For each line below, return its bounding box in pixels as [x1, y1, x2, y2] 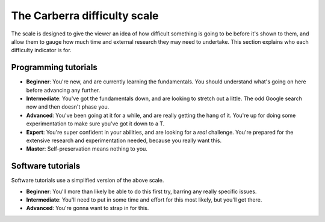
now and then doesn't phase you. [26, 103, 110, 110]
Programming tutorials [11, 62, 97, 73]
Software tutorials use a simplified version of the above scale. [11, 177, 164, 184]
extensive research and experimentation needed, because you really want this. [26, 137, 222, 144]
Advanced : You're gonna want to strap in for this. [26, 205, 149, 212]
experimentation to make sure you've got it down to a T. [26, 120, 165, 127]
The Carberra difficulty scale [11, 9, 159, 22]
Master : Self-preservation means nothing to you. [26, 145, 147, 152]
